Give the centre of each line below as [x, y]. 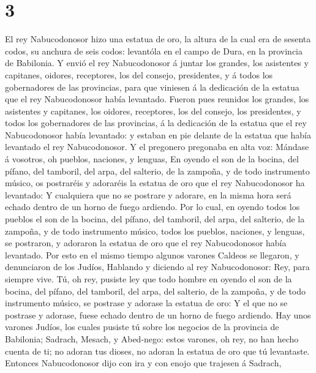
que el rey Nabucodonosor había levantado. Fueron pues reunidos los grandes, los [157, 99]
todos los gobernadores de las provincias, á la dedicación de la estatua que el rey [156, 123]
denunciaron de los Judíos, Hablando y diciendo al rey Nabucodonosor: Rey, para [157, 267]
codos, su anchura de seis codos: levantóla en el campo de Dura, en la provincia [154, 51]
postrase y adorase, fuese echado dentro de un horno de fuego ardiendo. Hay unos [158, 315]
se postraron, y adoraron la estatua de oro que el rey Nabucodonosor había [146, 243]
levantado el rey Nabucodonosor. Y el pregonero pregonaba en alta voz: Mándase [157, 147]
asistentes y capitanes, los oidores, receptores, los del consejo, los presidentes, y [153, 111]
